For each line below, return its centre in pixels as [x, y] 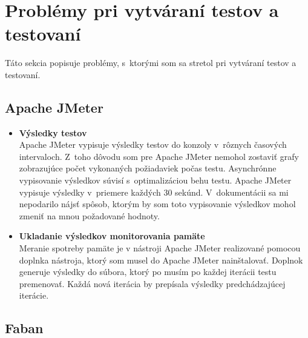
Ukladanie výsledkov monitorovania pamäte [112, 236]
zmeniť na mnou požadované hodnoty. [89, 215]
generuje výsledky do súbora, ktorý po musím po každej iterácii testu [148, 272]
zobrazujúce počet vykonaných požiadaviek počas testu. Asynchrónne [148, 168]
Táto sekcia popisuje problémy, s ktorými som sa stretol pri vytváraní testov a [151, 63]
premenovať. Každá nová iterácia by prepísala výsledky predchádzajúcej [152, 283]
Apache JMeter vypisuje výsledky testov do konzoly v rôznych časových [153, 144]
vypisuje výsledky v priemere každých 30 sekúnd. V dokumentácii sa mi [154, 192]
